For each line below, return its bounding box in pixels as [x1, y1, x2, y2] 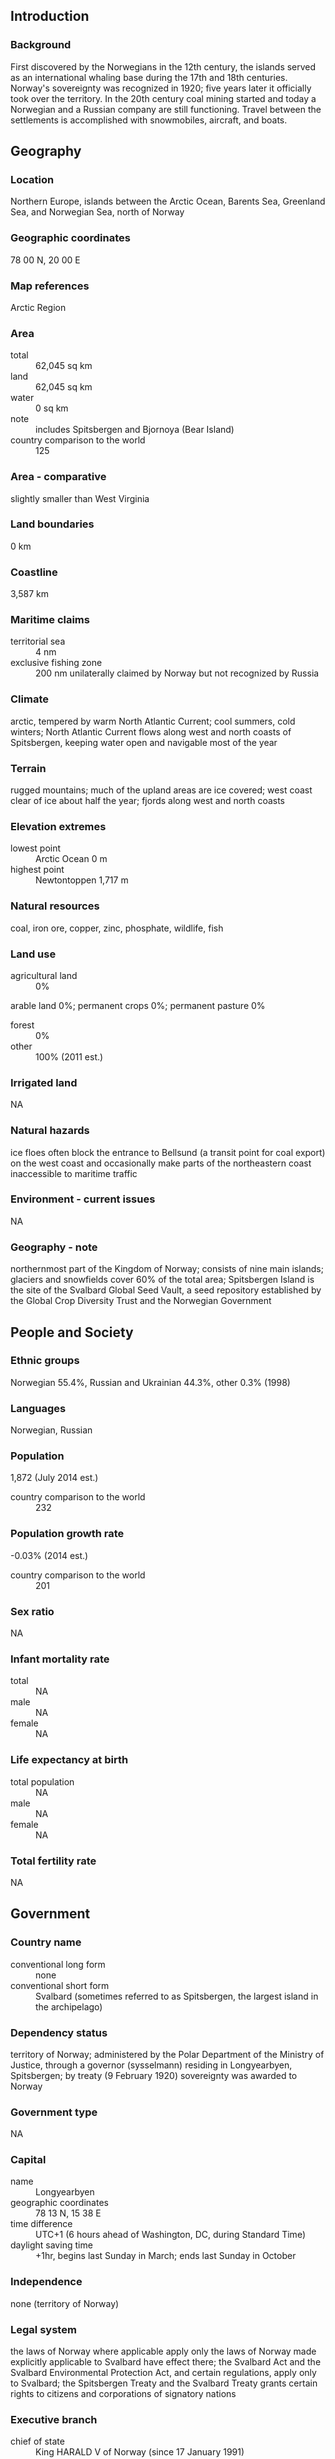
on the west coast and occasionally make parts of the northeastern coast [10, 1157, 312, 1169]
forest [10, 1019, 35, 1031]
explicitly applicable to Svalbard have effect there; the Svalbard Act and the [10, 2356, 322, 2368]
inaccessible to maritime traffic [10, 1167, 138, 1179]
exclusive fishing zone [10, 657, 103, 669]
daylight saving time [10, 2239, 93, 2251]
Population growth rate [10, 1527, 125, 1541]
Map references [10, 279, 90, 293]
